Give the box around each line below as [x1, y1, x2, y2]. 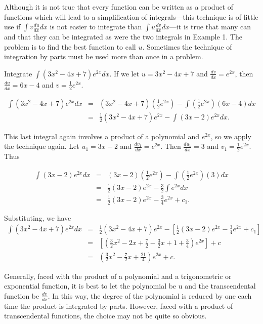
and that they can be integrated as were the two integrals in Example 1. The [4, 31, 242, 42]
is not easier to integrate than [50, 21, 142, 32]
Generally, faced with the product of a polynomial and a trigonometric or [4, 270, 232, 281]
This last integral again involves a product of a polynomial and [4, 131, 200, 141]
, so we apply [210, 131, 251, 141]
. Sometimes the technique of [142, 41, 232, 52]
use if [4, 21, 21, 32]
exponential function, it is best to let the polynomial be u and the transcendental [4, 280, 256, 291]
